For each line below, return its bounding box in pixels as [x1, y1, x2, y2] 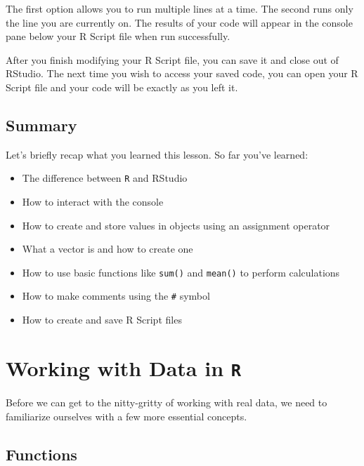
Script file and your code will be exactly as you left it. [6, 79, 238, 94]
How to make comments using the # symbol [22, 288, 210, 303]
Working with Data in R [6, 353, 242, 382]
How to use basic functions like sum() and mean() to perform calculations [22, 265, 340, 279]
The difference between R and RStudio [22, 171, 188, 185]
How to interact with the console [22, 194, 164, 209]
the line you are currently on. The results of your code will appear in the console [6, 15, 353, 29]
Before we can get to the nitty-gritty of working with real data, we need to [6, 394, 327, 409]
